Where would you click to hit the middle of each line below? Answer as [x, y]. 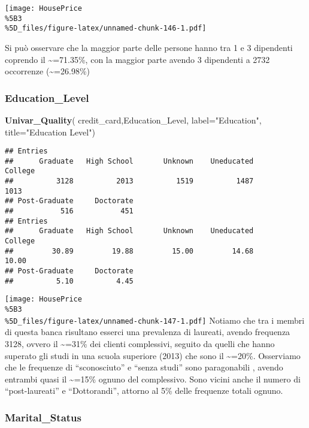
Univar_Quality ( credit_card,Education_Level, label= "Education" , [133, 120]
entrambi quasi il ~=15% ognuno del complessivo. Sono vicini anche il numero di [153, 379]
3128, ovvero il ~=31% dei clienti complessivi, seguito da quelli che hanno [140, 343]
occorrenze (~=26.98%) [48, 71]
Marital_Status [43, 417]
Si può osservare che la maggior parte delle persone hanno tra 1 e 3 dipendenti [149, 47]
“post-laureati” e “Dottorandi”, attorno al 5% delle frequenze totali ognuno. [144, 391]
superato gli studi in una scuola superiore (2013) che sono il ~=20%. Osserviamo [153, 355]
